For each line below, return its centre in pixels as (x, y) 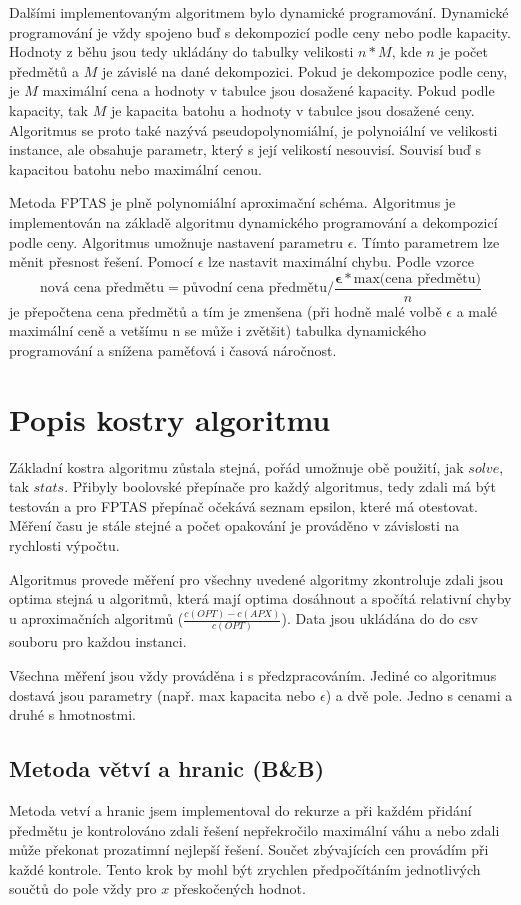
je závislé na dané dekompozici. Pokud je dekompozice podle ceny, (304, 70)
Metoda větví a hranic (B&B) (167, 768)
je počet (463, 51)
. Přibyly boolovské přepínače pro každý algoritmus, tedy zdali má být (280, 486)
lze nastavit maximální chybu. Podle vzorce (341, 261)
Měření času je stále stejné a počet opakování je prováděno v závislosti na (234, 525)
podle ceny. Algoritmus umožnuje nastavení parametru (176, 241)
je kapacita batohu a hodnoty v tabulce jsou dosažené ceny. (292, 109)
